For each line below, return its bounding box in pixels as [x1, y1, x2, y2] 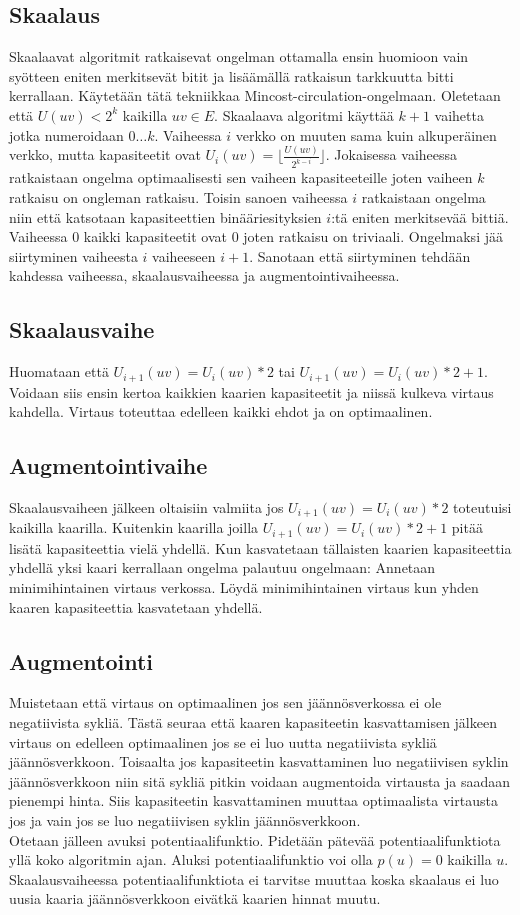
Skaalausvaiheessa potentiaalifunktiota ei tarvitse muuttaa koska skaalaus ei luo [9, 868, 499, 889]
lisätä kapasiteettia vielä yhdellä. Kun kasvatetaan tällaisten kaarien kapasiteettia [9, 537, 512, 558]
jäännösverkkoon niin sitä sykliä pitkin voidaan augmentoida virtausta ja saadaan [9, 770, 511, 791]
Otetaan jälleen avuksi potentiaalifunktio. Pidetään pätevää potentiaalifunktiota [9, 829, 501, 850]
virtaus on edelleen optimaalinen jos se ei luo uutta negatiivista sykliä [9, 731, 437, 752]
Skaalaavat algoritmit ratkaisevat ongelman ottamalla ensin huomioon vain [9, 46, 469, 67]
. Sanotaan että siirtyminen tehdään [249, 245, 471, 266]
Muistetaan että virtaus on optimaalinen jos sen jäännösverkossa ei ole [9, 692, 442, 713]
